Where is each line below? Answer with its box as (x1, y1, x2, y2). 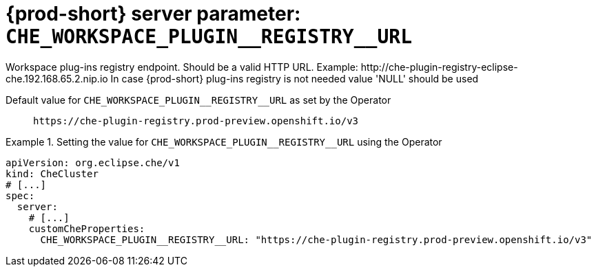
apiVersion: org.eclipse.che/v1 (6, 157, 180, 168)
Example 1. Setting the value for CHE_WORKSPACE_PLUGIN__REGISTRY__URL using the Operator (6, 135, 442, 148)
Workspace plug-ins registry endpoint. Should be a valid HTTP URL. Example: (6, 60, 358, 73)
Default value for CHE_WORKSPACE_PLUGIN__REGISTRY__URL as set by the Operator (6, 93, 391, 106)
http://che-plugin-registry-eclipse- (360, 60, 518, 73)
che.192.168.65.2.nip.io (6, 72, 108, 84)
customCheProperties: (28, 223, 145, 234)
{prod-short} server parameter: (6, 2, 301, 25)
